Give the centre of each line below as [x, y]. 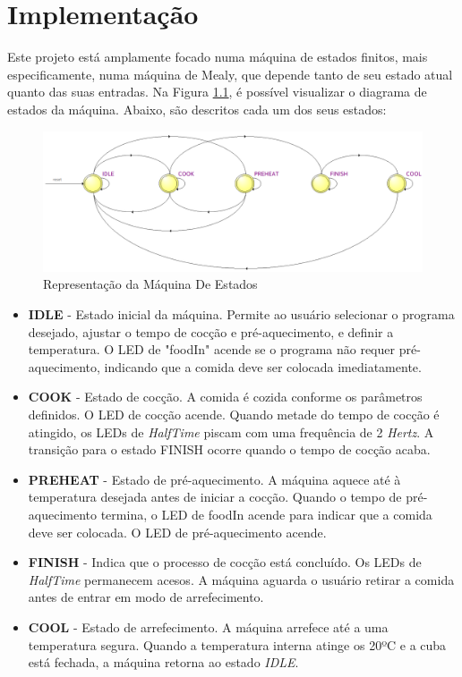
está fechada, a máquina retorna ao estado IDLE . [163, 662]
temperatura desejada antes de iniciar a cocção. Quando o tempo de [215, 497]
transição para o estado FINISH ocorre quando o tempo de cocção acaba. [229, 449]
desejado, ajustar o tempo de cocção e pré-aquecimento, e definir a [211, 331]
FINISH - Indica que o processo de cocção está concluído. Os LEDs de [225, 562]
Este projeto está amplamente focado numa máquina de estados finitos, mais [218, 57]
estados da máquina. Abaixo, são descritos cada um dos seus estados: [197, 109]
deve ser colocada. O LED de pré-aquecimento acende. [177, 532]
